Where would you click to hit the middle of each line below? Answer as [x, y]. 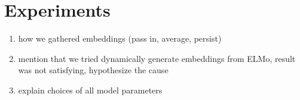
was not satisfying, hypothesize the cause [93, 70]
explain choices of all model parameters [90, 90]
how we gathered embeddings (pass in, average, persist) [120, 38]
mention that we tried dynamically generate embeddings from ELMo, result [157, 58]
